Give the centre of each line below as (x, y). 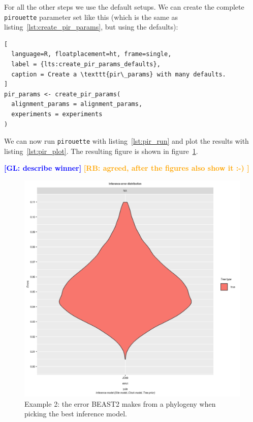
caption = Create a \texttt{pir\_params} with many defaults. (119, 74)
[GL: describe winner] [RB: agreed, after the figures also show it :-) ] (127, 168)
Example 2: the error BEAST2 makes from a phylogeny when (120, 403)
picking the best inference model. (76, 414)
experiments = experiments (57, 114)
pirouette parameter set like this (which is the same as (91, 17)
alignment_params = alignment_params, (77, 104)
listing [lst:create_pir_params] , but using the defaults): (91, 27)
